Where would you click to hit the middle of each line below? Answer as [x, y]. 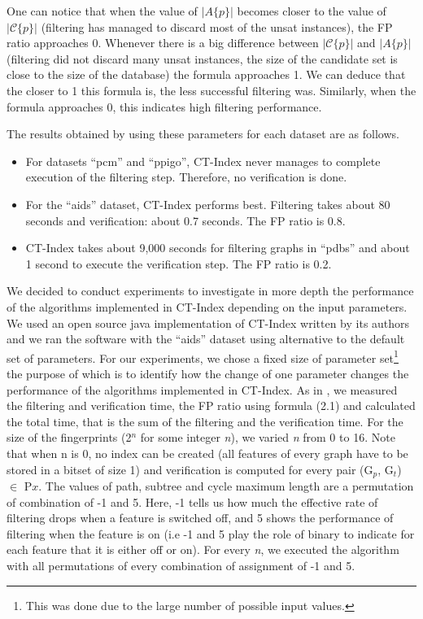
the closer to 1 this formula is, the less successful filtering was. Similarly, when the [211, 90]
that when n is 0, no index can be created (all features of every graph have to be [207, 453]
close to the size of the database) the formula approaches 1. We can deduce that [206, 74]
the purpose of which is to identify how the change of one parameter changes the [208, 373]
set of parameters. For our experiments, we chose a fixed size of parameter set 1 [203, 356]
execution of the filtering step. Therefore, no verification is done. [186, 177]
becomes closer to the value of [312, 11]
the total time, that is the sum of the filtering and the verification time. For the [205, 421]
